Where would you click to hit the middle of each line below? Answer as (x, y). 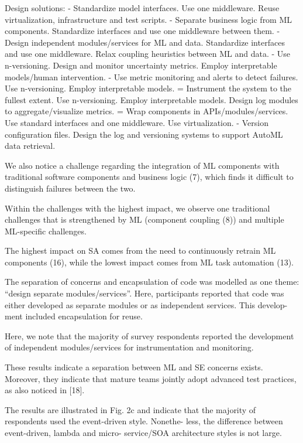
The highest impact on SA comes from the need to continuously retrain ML (140, 251)
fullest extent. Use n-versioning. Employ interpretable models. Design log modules (151, 99)
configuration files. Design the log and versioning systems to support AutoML (144, 134)
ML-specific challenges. (46, 231)
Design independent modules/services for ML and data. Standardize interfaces (145, 42)
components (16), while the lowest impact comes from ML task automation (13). (149, 262)
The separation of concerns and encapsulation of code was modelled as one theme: (152, 282)
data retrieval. (30, 146)
